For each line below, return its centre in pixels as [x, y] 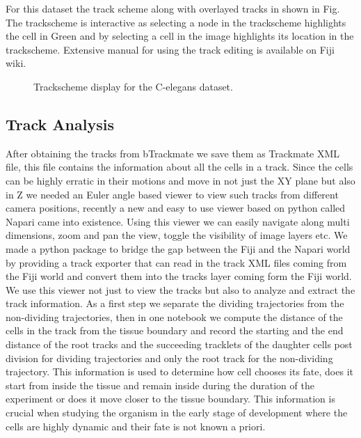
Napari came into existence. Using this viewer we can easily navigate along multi [178, 221]
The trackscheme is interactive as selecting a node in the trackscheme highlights [176, 22]
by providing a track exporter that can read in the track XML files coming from [176, 262]
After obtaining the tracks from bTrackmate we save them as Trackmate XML [173, 153]
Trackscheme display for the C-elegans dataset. [133, 86]
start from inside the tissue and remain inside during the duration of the [160, 385]
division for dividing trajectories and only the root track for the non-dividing [169, 358]
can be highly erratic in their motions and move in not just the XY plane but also [180, 180]
